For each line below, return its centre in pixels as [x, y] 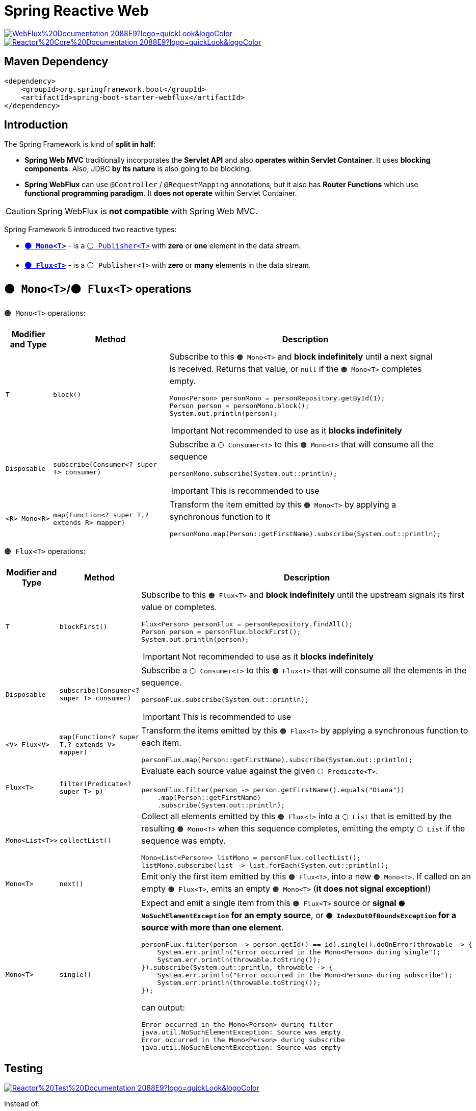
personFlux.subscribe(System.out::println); [225, 700]
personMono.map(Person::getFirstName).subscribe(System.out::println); [305, 534]
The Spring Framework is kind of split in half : [80, 144]
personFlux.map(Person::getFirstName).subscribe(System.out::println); [277, 760]
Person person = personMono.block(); [239, 406]
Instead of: [22, 1104]
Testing [24, 1068]
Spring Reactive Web [77, 11]
